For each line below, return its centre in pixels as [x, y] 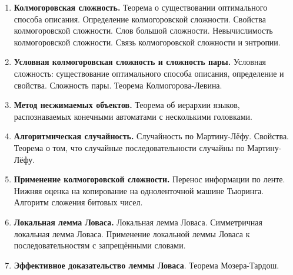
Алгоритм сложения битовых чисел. [78, 202]
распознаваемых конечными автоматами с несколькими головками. [133, 116]
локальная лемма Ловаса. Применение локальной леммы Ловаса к [132, 233]
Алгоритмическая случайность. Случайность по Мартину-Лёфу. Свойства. [151, 136]
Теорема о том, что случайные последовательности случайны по [129, 147]
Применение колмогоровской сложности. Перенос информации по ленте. [149, 179]
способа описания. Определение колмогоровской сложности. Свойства [140, 19]
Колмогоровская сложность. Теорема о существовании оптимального [141, 7]
